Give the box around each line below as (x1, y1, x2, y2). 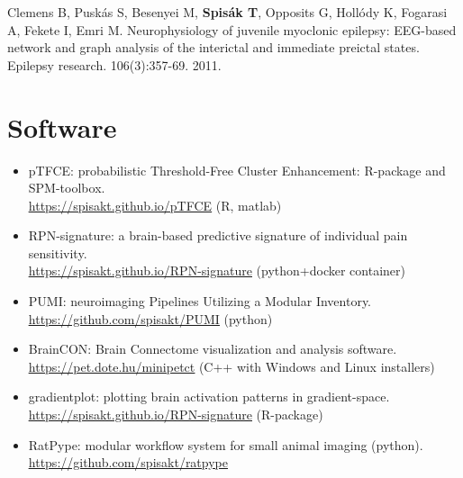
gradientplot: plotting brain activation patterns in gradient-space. (28, 387, 390, 406)
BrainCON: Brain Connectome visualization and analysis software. (28, 339, 397, 358)
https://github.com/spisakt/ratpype (28, 453, 228, 472)
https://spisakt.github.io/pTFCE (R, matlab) (28, 195, 282, 214)
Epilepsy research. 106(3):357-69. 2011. (7, 55, 222, 74)
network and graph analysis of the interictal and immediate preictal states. (7, 38, 420, 57)
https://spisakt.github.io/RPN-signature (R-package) (28, 405, 323, 424)
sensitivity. (28, 243, 87, 262)
